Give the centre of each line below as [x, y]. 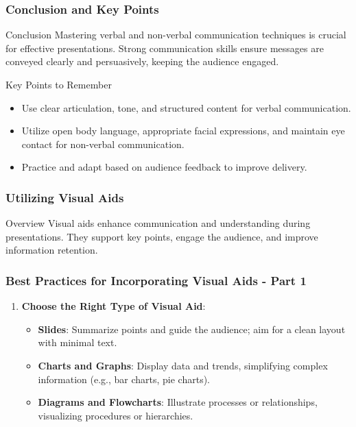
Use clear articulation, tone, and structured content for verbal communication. [186, 107]
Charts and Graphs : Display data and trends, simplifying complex [183, 365]
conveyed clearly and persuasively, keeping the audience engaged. [142, 61]
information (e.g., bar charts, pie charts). [124, 379]
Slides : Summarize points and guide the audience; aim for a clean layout [192, 329]
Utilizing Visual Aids [65, 197]
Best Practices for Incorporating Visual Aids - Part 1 [156, 280]
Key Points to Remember [59, 84]
